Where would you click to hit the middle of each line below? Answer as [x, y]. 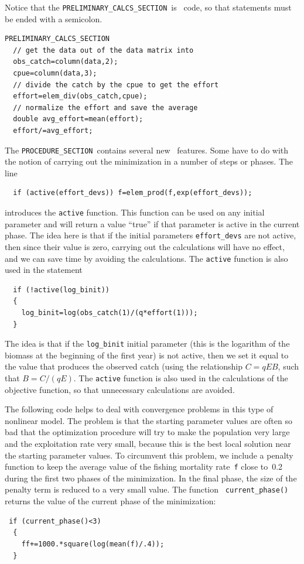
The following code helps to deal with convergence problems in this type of [139, 409]
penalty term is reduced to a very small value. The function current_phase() [147, 489]
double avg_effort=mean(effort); [78, 119]
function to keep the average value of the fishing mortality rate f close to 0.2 [144, 466]
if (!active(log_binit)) [61, 290]
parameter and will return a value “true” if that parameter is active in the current [152, 223]
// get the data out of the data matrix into [103, 50]
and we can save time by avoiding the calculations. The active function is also [146, 258]
